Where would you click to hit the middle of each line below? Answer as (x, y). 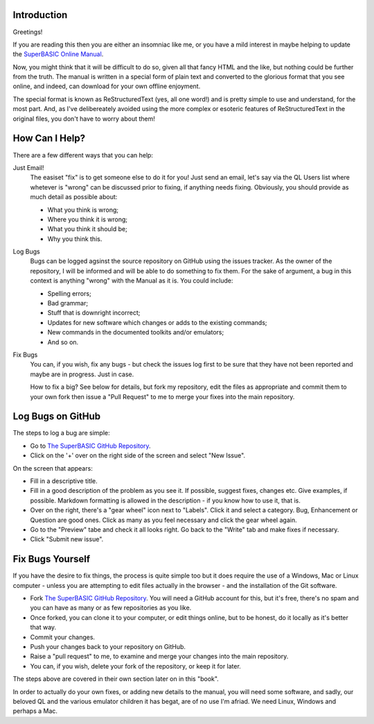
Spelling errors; (69, 293)
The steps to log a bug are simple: (61, 433)
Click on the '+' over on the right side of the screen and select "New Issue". (138, 455)
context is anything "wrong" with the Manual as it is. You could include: (132, 280)
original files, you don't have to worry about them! (84, 119)
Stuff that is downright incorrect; (94, 313)
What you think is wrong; (83, 210)
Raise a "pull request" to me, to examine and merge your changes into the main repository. (159, 657)
